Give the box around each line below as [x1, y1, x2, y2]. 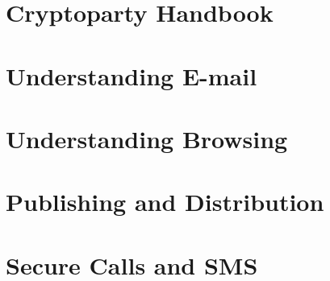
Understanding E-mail [6, 59, 257, 92]
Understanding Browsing [6, 122, 288, 155]
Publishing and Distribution [6, 185, 324, 218]
